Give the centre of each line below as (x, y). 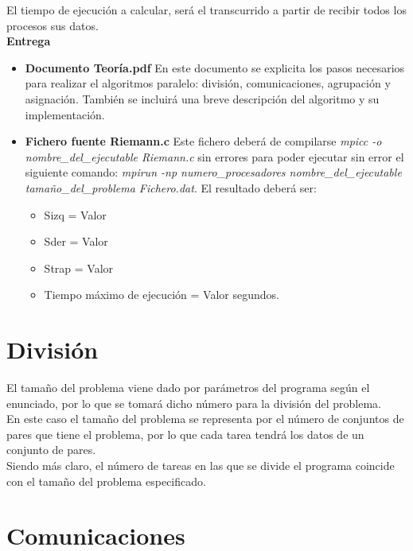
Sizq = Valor (75, 214)
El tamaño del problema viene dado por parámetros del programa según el (188, 388)
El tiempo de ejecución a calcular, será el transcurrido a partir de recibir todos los (206, 10)
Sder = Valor (76, 241)
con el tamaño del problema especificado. (106, 481)
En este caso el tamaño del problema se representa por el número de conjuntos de (205, 419)
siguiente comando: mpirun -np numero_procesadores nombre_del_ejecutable (213, 172)
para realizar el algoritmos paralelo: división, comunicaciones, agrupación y (208, 83)
